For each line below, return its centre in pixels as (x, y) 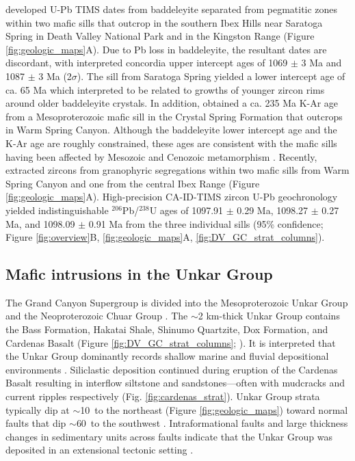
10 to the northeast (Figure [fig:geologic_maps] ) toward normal (214, 409)
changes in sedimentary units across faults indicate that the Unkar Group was (169, 436)
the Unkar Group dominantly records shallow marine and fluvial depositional (167, 356)
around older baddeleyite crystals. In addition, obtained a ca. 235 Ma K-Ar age (172, 103)
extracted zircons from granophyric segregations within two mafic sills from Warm (177, 170)
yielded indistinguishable (57, 210)
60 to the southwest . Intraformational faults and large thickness (212, 423)
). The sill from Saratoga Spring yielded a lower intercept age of (211, 76)
